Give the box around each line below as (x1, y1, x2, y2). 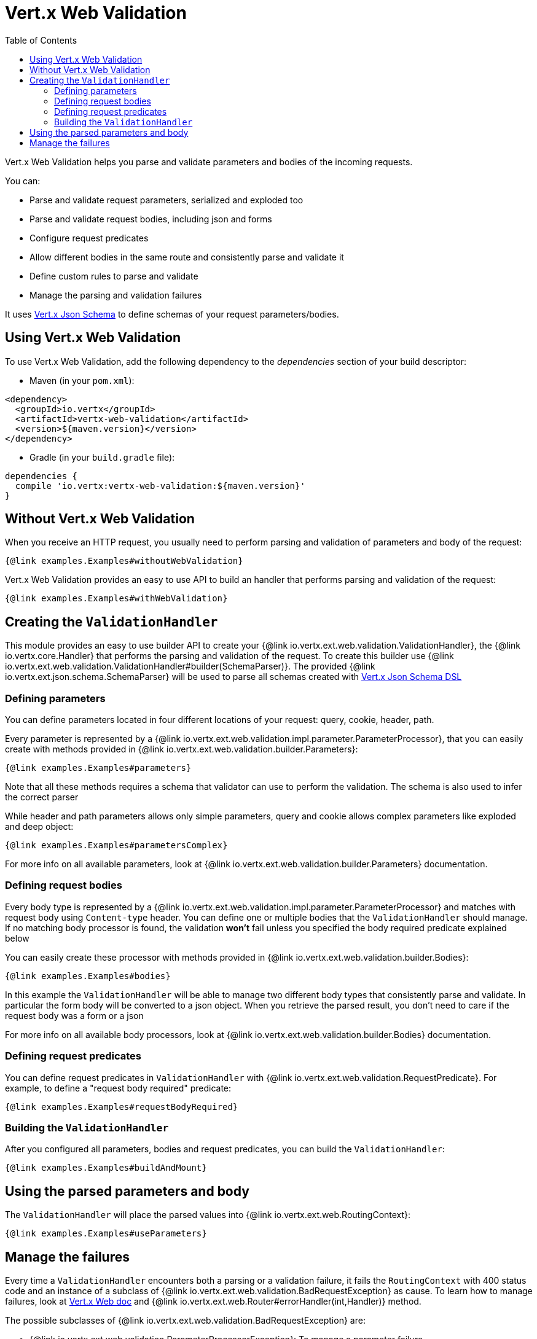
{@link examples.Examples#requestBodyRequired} (5, 1101, 238, 1112)
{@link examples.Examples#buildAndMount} (5, 1163, 207, 1173)
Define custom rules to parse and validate (29, 270, 198, 281)
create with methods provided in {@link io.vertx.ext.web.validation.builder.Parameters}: (5, 744, 358, 755)
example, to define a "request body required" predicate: (5, 1082, 232, 1093)
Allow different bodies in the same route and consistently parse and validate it (29, 251, 344, 262)
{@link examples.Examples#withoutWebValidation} (5, 556, 243, 566)
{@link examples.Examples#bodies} (5, 970, 171, 981)
